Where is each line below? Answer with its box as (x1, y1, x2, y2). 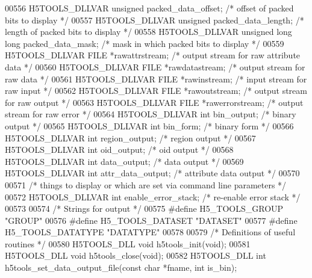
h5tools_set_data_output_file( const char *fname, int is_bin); (5, 261, 237, 274)
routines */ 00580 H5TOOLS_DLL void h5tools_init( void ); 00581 (5, 237, 251, 250)
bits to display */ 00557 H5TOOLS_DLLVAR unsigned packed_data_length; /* (5, 13, 304, 26)
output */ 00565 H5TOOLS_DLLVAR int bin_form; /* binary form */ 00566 (5, 119, 294, 132)
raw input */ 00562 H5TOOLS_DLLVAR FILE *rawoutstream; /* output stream (5, 84, 307, 97)
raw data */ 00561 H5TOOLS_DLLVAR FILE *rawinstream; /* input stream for (5, 72, 307, 85)
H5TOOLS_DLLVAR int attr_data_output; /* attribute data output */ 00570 (5, 167, 300, 179)
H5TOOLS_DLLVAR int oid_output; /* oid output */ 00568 (5, 143, 234, 156)
